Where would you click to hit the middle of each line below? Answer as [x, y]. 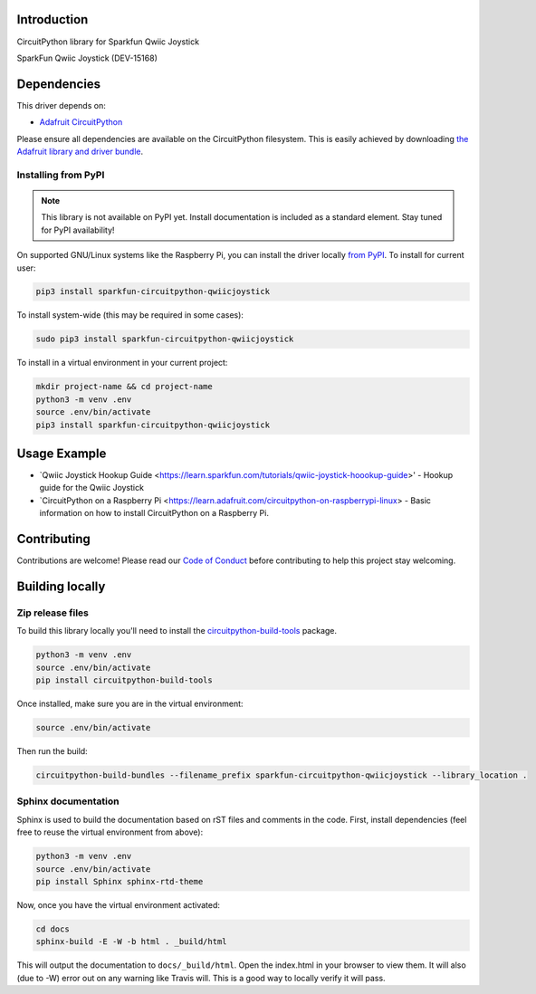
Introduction [53, 19]
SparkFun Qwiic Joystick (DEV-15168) [87, 58]
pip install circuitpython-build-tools [124, 680]
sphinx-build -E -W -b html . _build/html [131, 942]
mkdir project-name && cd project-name [124, 387]
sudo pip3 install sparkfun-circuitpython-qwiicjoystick [165, 339]
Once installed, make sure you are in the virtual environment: [130, 704]
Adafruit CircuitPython [81, 122]
